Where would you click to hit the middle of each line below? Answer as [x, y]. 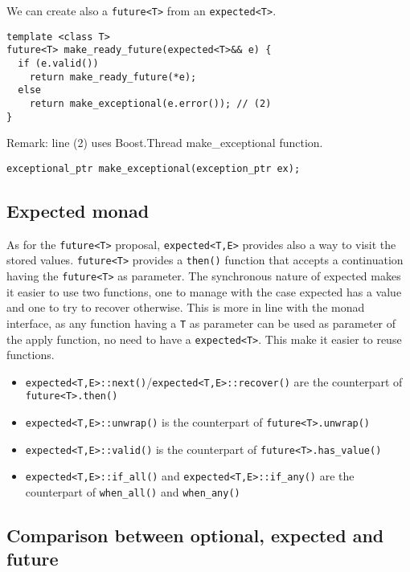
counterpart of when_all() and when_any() [133, 492]
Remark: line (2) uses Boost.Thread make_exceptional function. [165, 143]
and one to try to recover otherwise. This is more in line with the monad [186, 307]
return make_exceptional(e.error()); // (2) [150, 103]
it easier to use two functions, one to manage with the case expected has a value [204, 291]
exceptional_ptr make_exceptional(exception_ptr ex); [154, 168]
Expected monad [78, 210]
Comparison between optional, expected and [195, 535]
